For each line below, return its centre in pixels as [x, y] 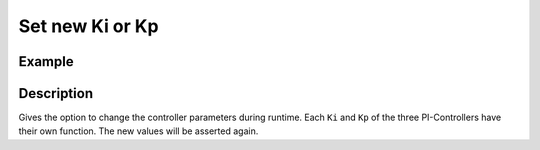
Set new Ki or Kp [88, 26]
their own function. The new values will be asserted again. [138, 131]
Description [56, 93]
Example [46, 61]
